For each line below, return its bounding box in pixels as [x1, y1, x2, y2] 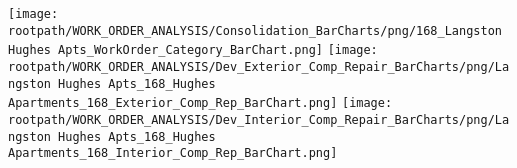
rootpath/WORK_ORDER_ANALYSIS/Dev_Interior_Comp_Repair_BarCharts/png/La [8, 112, 510, 127]
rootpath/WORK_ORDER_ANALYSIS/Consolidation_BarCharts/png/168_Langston [8, 23, 502, 38]
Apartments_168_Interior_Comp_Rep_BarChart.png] [8, 146, 338, 161]
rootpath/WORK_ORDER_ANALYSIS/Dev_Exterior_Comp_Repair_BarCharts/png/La [8, 59, 510, 74]
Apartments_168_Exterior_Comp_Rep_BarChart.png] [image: [8, 96, 393, 111]
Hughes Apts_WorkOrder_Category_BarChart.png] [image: [8, 43, 378, 58]
